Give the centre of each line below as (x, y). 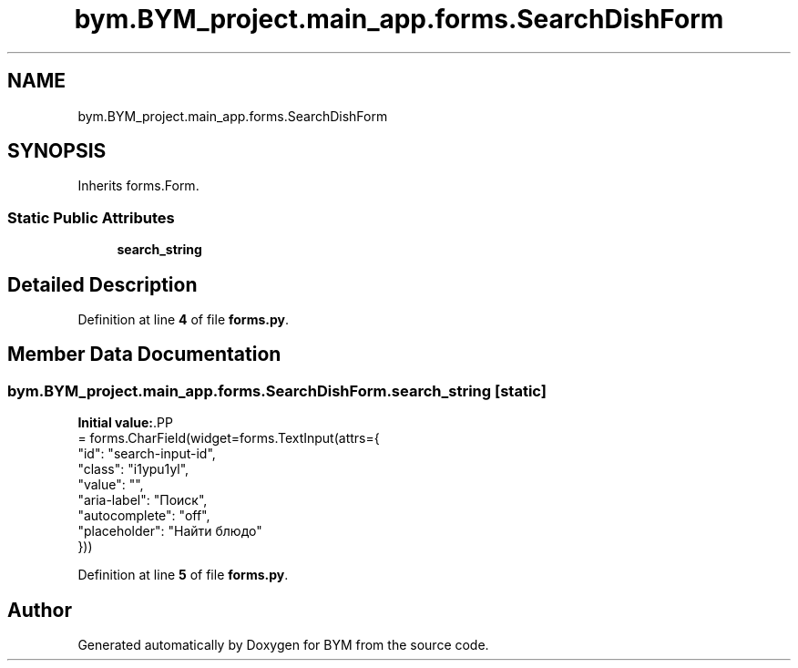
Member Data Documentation (144, 355)
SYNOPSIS (57, 151)
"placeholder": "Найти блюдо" (170, 531)
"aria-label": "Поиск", (143, 500)
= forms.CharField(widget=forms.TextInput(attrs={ (229, 438)
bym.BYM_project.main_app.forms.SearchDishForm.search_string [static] (277, 391)
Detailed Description (102, 284)
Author (40, 610)
